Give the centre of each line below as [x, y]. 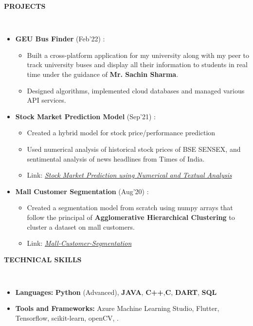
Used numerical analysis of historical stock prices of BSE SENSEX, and [134, 149]
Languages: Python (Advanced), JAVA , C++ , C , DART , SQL [116, 292]
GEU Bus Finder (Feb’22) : [60, 39]
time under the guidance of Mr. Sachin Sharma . [103, 74]
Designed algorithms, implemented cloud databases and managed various [136, 90]
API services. [46, 100]
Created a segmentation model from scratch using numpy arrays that [130, 208]
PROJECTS [25, 6]
